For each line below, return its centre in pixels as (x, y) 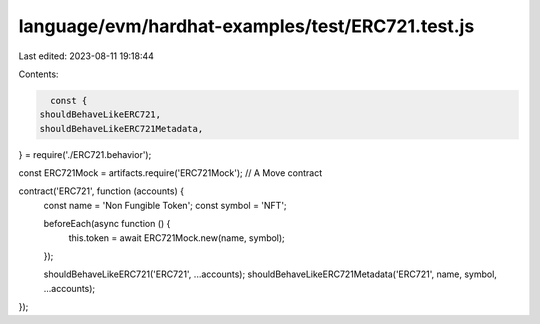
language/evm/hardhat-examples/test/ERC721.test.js (246, 26)
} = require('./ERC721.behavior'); (85, 154)
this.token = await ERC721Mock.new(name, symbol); (176, 237)
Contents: (38, 74)
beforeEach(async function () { (107, 224)
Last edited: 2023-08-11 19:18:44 (86, 56)
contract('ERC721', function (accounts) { (101, 191)
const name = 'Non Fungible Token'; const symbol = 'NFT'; (165, 205)
